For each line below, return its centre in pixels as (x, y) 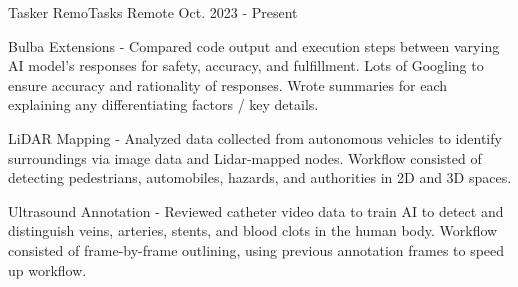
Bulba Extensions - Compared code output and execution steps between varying (254, 45)
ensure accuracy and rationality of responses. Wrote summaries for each (227, 84)
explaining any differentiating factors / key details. (163, 104)
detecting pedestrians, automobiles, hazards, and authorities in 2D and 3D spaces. (260, 177)
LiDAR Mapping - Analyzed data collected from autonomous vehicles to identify (255, 137)
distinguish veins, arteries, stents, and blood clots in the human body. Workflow (253, 230)
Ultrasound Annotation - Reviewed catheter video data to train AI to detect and (256, 210)
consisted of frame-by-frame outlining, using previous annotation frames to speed (256, 249)
